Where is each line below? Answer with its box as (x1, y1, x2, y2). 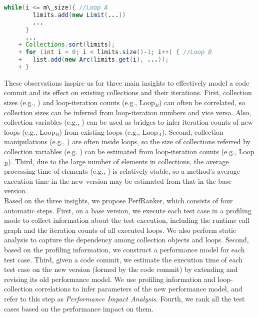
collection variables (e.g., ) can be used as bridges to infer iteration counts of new (4, 117, 253, 127)
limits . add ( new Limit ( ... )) (32, 11, 126, 19)
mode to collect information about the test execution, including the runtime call (4, 215, 249, 225)
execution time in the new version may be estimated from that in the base (4, 175, 231, 186)
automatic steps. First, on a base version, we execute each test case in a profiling (4, 205, 251, 215)
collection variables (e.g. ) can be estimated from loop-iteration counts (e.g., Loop (4, 146, 254, 157)
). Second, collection (161, 126, 223, 137)
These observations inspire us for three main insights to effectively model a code (4, 77, 249, 88)
